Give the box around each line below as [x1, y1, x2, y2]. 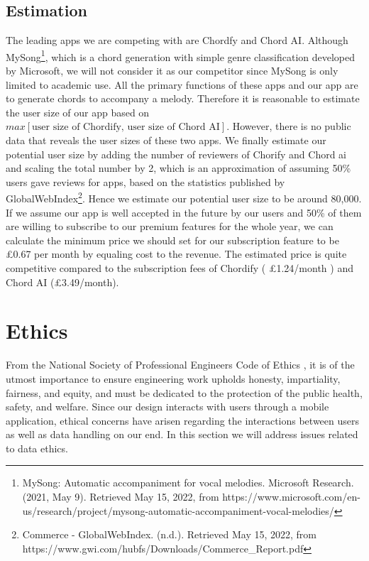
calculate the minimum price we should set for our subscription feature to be [6, 232, 339, 247]
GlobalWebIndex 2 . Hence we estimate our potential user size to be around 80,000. [6, 189, 362, 206]
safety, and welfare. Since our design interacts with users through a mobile [6, 399, 329, 414]
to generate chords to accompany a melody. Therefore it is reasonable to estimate [6, 91, 360, 106]
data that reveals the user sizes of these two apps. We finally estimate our [6, 133, 326, 148]
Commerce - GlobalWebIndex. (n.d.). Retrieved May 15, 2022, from [22, 527, 316, 542]
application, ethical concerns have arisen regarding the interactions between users [6, 413, 359, 427]
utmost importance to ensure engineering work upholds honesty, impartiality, [6, 371, 341, 386]
